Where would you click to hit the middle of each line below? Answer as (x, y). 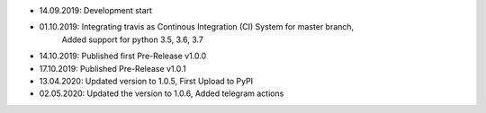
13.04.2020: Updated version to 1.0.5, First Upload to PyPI (146, 81)
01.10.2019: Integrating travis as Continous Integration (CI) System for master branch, (197, 27)
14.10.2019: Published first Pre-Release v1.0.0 (123, 56)
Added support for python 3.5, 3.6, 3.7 (133, 39)
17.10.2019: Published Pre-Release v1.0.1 (112, 68)
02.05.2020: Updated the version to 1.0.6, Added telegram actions (162, 93)
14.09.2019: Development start (96, 10)
